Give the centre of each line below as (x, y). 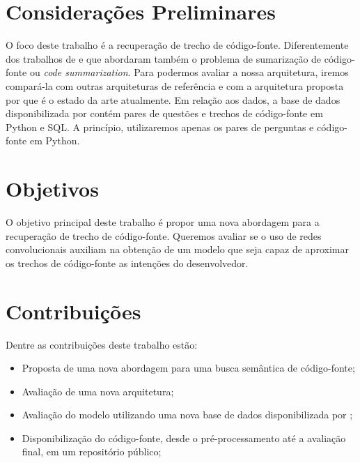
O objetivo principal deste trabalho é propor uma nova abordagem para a (163, 222)
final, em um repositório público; (92, 451)
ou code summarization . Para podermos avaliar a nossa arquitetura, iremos (189, 72)
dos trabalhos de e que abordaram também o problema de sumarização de (164, 58)
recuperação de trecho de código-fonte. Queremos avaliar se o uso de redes (164, 235)
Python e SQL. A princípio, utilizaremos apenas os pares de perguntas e (160, 127)
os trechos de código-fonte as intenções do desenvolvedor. (127, 263)
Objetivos (52, 189)
